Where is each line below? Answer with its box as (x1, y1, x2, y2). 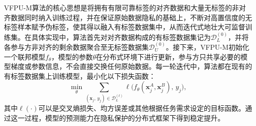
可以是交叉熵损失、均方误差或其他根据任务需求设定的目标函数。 (38, 103, 245, 113)
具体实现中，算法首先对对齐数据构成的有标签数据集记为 (31, 31, 211, 42)
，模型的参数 (51, 51, 93, 62)
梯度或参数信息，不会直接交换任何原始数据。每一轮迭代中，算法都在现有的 (10, 61, 252, 71)
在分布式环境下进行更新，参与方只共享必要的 (96, 51, 241, 62)
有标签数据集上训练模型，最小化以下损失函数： (4, 70, 156, 81)
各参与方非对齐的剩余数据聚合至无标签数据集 (4, 42, 149, 52)
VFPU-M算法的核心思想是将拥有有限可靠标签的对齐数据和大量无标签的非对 (4, 2, 246, 12)
